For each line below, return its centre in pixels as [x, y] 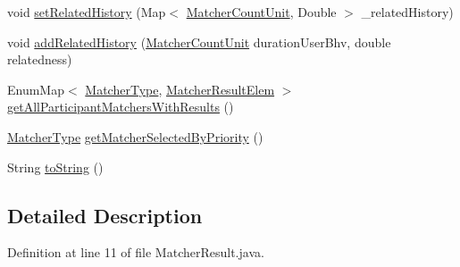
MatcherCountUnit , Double [261, 12]
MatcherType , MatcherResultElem [180, 89]
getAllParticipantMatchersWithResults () [121, 107]
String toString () [55, 167]
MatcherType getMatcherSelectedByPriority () [135, 136]
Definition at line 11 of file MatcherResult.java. [136, 252]
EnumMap [36, 89]
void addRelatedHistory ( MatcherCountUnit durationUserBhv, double [199, 42]
